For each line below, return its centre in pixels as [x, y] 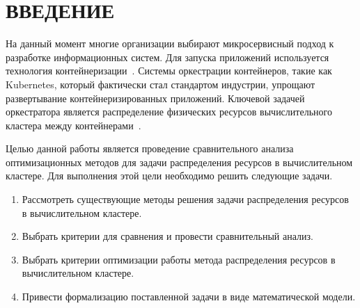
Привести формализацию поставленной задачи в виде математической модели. [189, 297]
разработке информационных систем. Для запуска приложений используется [167, 57]
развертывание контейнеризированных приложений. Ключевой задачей [155, 98]
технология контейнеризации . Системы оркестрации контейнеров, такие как [169, 71]
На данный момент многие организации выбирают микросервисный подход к [170, 43]
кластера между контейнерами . [73, 125]
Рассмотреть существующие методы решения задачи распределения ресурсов [185, 199]
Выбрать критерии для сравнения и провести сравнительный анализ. [167, 236]
